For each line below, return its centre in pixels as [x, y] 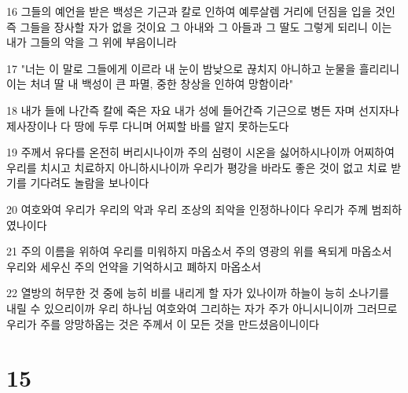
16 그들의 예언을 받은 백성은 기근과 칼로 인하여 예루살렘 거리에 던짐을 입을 [189, 11]
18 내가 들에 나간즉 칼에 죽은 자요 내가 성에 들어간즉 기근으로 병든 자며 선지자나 [203, 110]
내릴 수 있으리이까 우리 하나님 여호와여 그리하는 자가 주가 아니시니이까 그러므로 [202, 308]
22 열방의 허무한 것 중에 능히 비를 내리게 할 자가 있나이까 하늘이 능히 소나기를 [198, 293]
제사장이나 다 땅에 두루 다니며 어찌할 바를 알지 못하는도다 [148, 125]
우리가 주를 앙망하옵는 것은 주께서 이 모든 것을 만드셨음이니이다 [163, 323]
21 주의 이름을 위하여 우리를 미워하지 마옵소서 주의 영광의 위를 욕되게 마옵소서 [199, 251]
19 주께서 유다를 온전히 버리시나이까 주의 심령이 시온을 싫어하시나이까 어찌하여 [200, 152]
